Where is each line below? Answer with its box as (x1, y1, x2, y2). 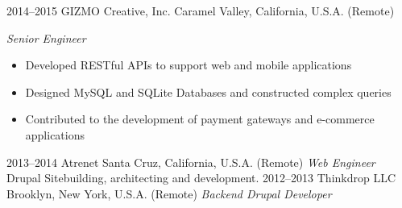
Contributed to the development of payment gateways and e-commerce (25, 110, 375, 127)
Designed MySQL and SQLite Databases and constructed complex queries (25, 83, 392, 100)
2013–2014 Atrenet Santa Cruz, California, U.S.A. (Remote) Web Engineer (6, 153, 375, 170)
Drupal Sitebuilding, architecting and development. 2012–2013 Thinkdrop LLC (6, 169, 396, 186)
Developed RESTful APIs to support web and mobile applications (25, 56, 352, 73)
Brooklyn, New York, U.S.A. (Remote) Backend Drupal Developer (6, 185, 332, 202)
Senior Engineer (6, 29, 86, 46)
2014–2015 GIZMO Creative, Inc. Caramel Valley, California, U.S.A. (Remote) (6, 2, 395, 19)
